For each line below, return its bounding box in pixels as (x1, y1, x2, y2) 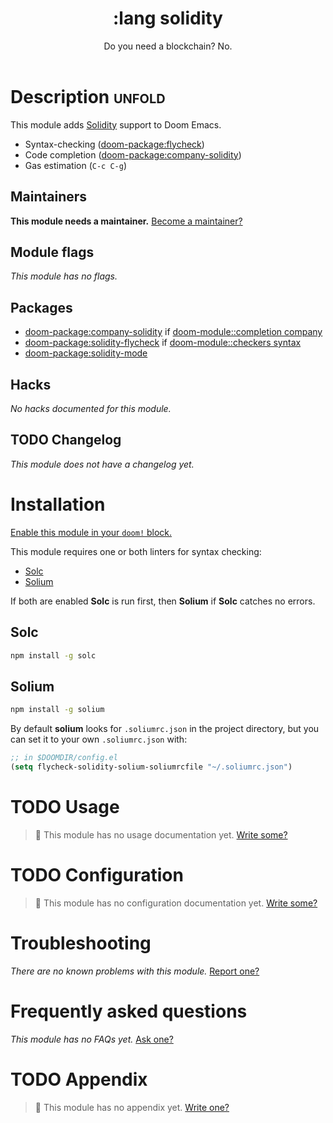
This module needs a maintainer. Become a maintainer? (10, 215, 243, 227)
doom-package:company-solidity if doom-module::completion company (24, 326, 323, 338)
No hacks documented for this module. (10, 402, 172, 414)
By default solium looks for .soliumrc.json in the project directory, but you (10, 723, 320, 735)
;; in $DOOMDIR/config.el (10, 753, 118, 763)
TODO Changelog (10, 432, 122, 449)
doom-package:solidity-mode (24, 347, 148, 359)
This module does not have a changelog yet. (10, 458, 195, 470)
